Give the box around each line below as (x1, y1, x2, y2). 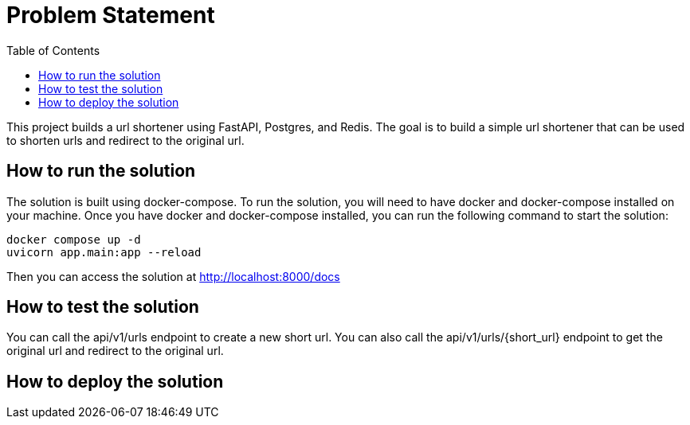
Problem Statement (6, 2, 215, 29)
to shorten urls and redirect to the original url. (6, 133, 245, 147)
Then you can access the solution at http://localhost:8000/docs (6, 269, 340, 283)
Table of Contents (6, 43, 100, 57)
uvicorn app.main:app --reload (6, 245, 202, 259)
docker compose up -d (6, 232, 141, 246)
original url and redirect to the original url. (6, 344, 224, 358)
